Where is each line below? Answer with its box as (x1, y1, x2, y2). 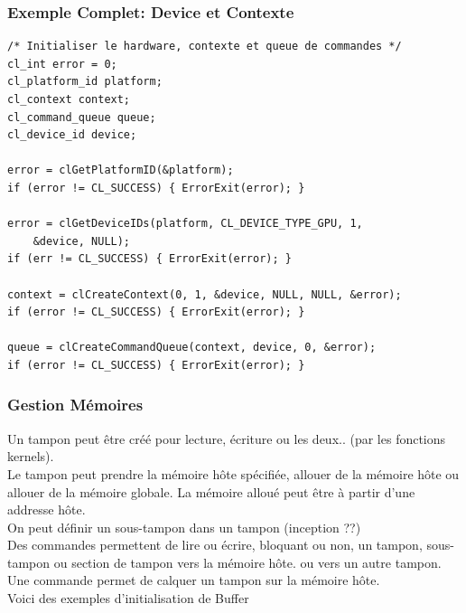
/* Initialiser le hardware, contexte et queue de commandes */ (7, 40, 402, 53)
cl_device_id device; (7, 128, 137, 142)
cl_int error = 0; (7, 57, 117, 71)
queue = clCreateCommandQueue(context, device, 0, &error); (7, 341, 377, 354)
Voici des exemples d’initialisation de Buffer (7, 589, 249, 608)
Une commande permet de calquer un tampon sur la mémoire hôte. (7, 571, 380, 589)
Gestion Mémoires (7, 393, 144, 416)
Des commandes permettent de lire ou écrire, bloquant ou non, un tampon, (7, 535, 423, 554)
